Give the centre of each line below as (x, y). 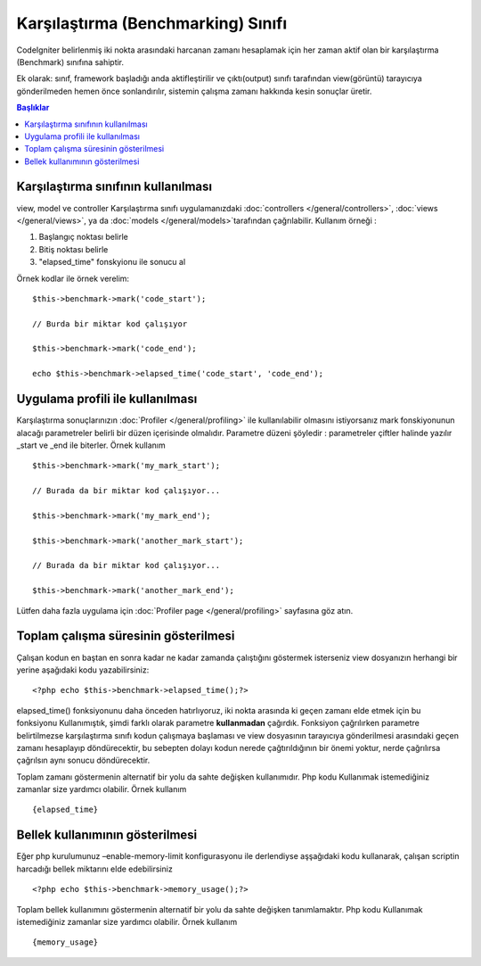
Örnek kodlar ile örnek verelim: (73, 278)
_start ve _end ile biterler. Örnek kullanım (91, 445)
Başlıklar (33, 108)
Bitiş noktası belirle (73, 249)
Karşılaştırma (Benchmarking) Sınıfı (152, 23)
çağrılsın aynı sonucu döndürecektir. (83, 760)
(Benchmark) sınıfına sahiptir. (70, 62)
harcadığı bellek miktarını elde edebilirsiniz (94, 869)
